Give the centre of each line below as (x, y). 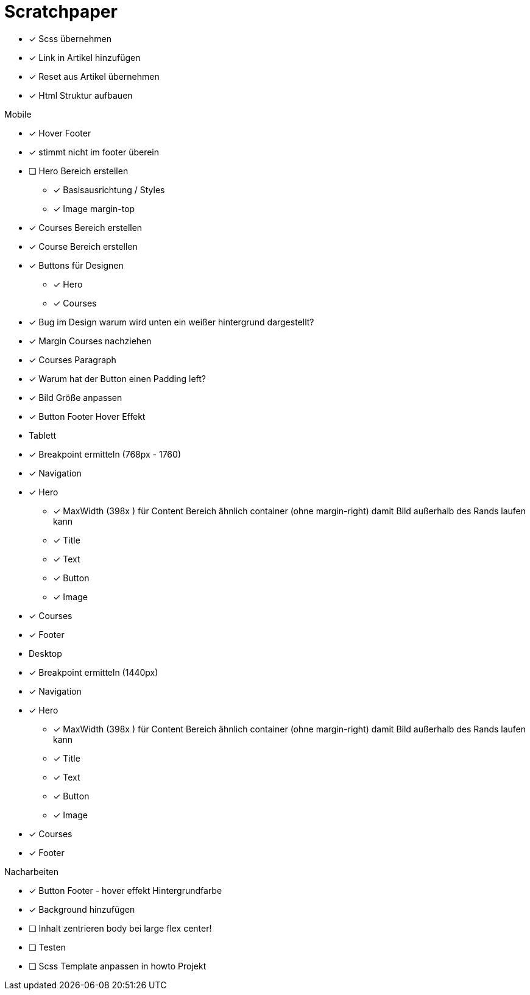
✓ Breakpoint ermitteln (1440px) (94, 672)
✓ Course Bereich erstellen (83, 246)
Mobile (18, 114)
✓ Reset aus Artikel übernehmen (94, 76)
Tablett (43, 435)
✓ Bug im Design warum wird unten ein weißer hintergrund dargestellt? (171, 322)
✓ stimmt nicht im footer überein (94, 152)
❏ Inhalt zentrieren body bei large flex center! (120, 928)
